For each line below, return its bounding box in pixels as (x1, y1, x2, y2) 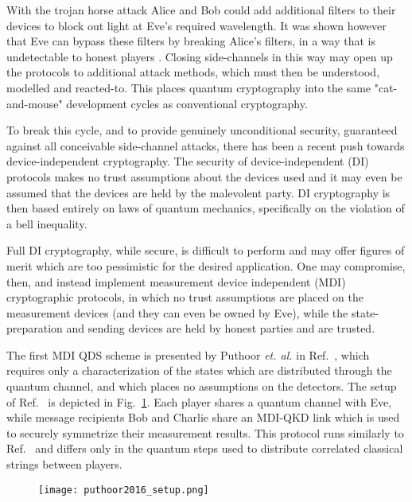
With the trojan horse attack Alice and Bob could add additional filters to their (6, 2, 396, 18)
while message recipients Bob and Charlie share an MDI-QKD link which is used (6, 409, 400, 426)
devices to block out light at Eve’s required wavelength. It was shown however (6, 17, 387, 33)
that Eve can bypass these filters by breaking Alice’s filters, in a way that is (6, 33, 375, 49)
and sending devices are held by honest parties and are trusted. (66, 320, 375, 337)
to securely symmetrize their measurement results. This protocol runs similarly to (6, 424, 404, 441)
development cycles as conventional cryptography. (66, 95, 308, 111)
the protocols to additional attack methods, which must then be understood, (6, 64, 380, 80)
